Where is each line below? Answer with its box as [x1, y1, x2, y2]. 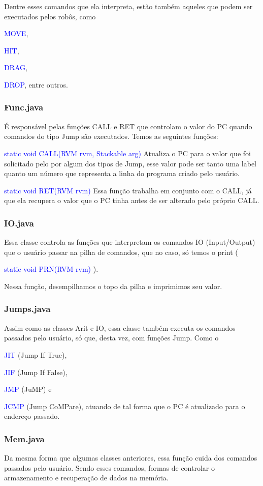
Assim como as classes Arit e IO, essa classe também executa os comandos [4, 322, 236, 333]
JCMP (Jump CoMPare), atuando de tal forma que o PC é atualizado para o [4, 401, 245, 411]
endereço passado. [4, 411, 60, 421]
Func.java [4, 101, 44, 113]
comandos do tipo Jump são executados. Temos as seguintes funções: [4, 131, 218, 141]
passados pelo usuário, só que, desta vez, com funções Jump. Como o [4, 332, 219, 343]
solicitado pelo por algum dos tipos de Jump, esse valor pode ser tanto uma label [4, 158, 256, 168]
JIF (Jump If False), [4, 366, 68, 377]
